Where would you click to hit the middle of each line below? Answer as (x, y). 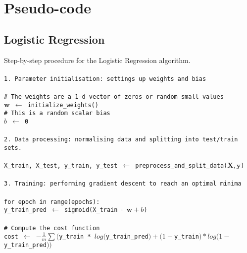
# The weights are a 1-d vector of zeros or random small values (114, 97)
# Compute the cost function (52, 228)
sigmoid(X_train (91, 210)
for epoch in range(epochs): (52, 202)
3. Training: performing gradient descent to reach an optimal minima (123, 184)
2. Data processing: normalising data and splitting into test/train (121, 140)
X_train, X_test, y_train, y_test (61, 166)
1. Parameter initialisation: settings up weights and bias (105, 79)
